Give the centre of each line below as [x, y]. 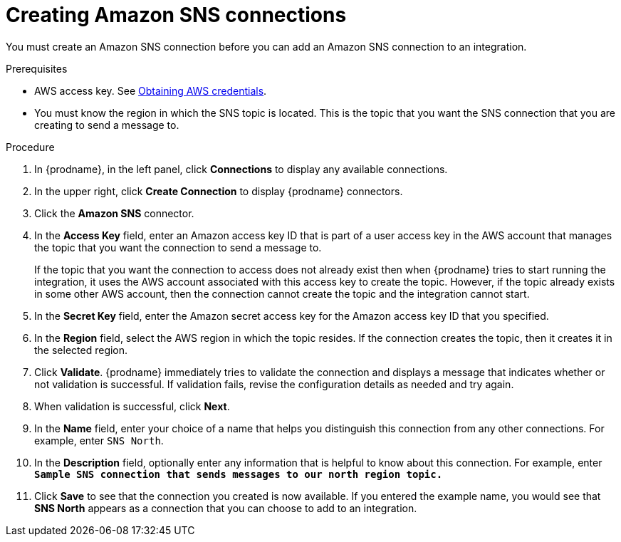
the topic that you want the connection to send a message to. [178, 247]
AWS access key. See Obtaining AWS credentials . [151, 90]
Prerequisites [37, 68]
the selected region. [81, 350]
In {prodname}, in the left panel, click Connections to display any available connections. [241, 169]
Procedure [30, 147]
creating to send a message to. [107, 125]
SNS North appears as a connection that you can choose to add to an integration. [226, 508]
